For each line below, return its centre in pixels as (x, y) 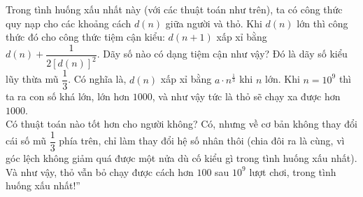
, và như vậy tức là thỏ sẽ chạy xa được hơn (246, 96)
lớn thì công (322, 23)
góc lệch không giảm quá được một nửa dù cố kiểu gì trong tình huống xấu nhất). (181, 158)
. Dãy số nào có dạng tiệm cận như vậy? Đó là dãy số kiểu (222, 54)
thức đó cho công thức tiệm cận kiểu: (85, 37)
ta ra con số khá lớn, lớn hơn (68, 96)
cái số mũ (26, 141)
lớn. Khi (283, 79)
